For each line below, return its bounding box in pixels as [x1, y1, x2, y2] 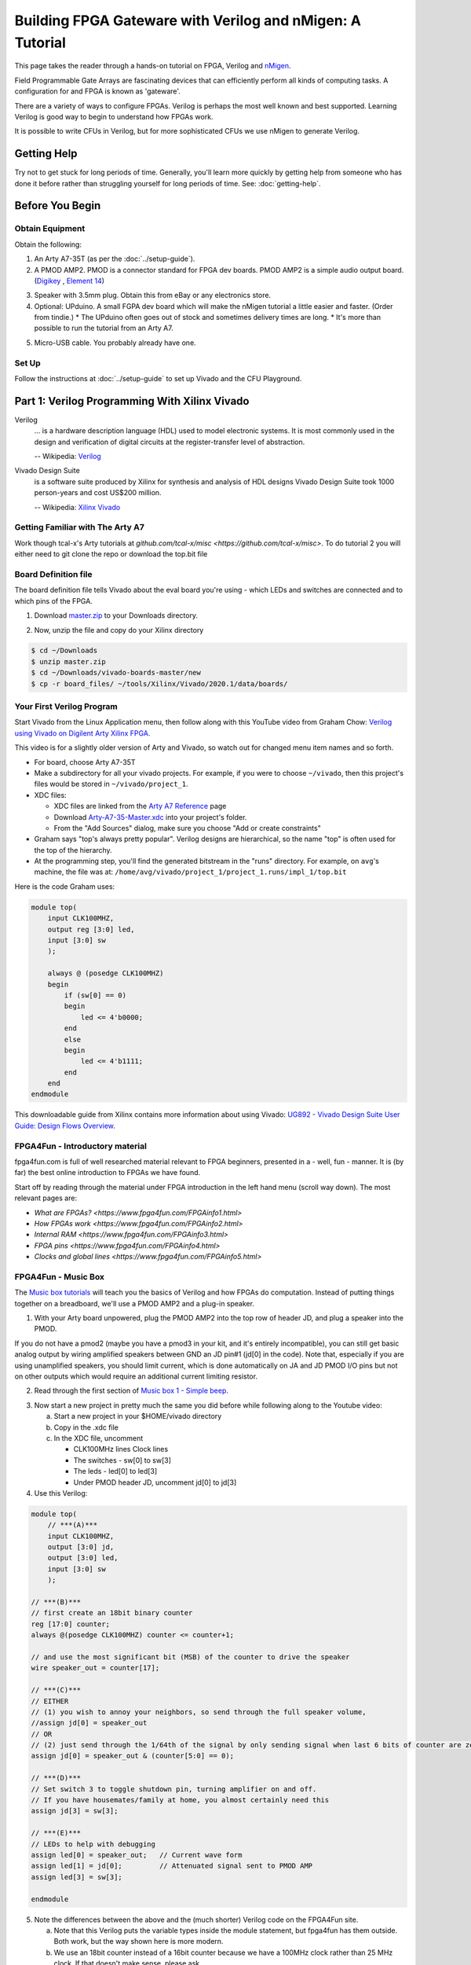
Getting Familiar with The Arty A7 [14, 522, 144, 533]
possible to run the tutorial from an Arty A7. [34, 323, 173, 333]
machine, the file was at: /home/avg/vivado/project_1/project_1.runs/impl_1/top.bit [34, 867, 347, 876]
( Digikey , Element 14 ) [34, 276, 105, 285]
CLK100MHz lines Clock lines [73, 1445, 169, 1454]
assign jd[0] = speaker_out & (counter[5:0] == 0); [31, 1751, 235, 1761]
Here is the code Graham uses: [14, 881, 115, 891]
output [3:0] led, [47, 1553, 119, 1563]
